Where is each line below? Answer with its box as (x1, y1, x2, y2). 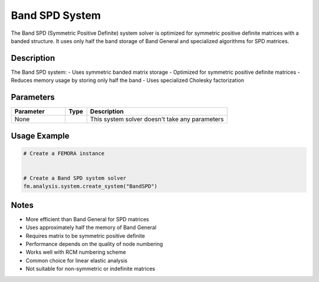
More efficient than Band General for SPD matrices (25, 215, 149, 222)
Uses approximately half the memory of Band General (25, 224, 157, 231)
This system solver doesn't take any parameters (90, 115, 224, 123)
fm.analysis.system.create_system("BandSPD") (23, 183, 158, 190)
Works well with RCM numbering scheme (25, 248, 126, 256)
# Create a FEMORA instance (23, 150, 105, 156)
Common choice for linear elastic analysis (25, 257, 128, 264)
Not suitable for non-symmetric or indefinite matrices (25, 265, 155, 273)
